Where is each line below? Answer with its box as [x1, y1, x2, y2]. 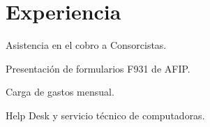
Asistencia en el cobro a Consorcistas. [6, 38, 167, 52]
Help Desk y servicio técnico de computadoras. [6, 107, 205, 122]
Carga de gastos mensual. [6, 84, 114, 99]
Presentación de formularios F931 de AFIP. [6, 61, 190, 75]
